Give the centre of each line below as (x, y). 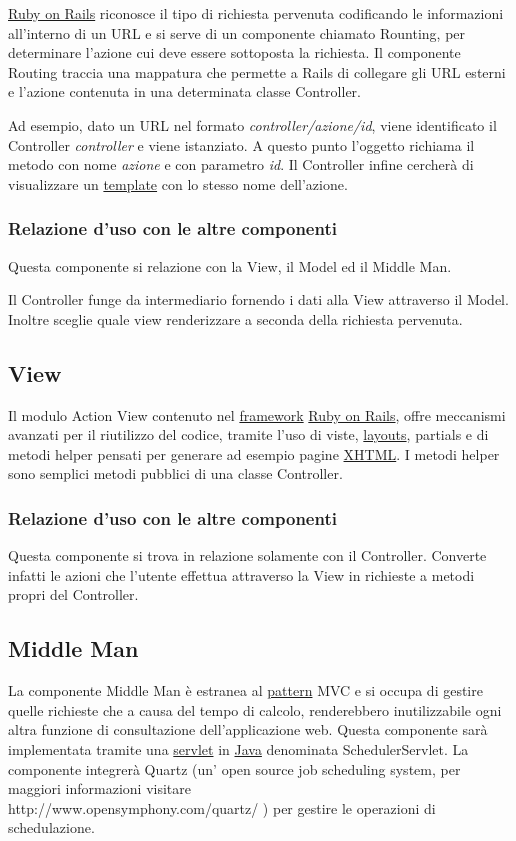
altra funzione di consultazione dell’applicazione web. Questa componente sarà (248, 729)
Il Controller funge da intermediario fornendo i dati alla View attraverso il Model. (258, 299)
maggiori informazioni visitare (99, 788)
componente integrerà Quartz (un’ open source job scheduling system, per (234, 768)
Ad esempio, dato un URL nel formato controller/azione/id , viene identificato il (252, 124)
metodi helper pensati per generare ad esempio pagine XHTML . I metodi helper (254, 453)
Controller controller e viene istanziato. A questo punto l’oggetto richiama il (241, 144)
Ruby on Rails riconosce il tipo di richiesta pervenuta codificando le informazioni (256, 13)
